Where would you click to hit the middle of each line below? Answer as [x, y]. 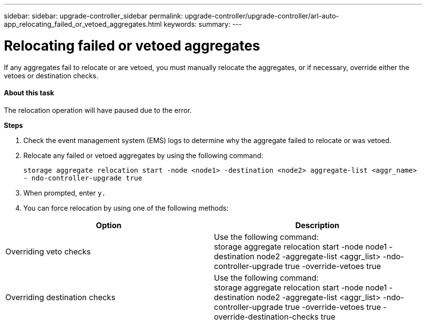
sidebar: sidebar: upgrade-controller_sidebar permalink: [94, 16]
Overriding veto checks [48, 251]
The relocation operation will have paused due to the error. [98, 110]
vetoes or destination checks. [51, 75]
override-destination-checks [266, 316]
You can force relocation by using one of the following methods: [126, 208]
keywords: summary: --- [203, 24]
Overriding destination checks [61, 297]
